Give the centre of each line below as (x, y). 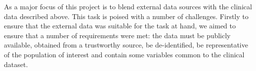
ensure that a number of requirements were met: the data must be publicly (117, 35)
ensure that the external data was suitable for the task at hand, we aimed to (120, 26)
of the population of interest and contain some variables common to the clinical (124, 54)
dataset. (16, 64)
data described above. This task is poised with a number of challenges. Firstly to (126, 16)
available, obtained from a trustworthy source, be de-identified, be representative (126, 45)
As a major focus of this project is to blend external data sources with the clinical (128, 6)
